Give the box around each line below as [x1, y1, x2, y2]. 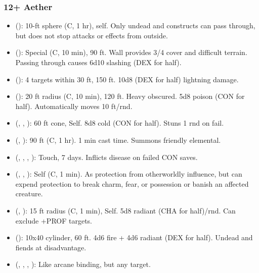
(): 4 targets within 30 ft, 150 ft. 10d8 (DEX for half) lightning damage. [15, 74, 239, 84]
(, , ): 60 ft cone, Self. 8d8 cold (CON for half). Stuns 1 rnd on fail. [15, 118, 224, 128]
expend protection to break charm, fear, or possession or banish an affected [15, 178, 249, 189]
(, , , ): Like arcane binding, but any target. [15, 259, 151, 269]
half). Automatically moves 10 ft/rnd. [15, 100, 133, 111]
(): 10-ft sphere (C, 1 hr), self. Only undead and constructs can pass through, [15, 20, 255, 31]
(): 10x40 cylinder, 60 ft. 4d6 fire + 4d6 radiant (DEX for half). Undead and [15, 232, 253, 243]
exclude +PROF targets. [15, 215, 92, 226]
